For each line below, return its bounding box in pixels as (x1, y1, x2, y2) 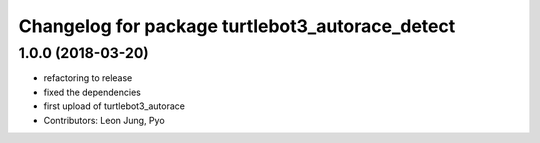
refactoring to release (43, 72, 133, 84)
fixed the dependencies (43, 86, 142, 98)
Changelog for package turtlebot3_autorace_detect (18, 15, 456, 37)
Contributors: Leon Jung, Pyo (43, 114, 165, 126)
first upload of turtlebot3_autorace (43, 100, 185, 112)
